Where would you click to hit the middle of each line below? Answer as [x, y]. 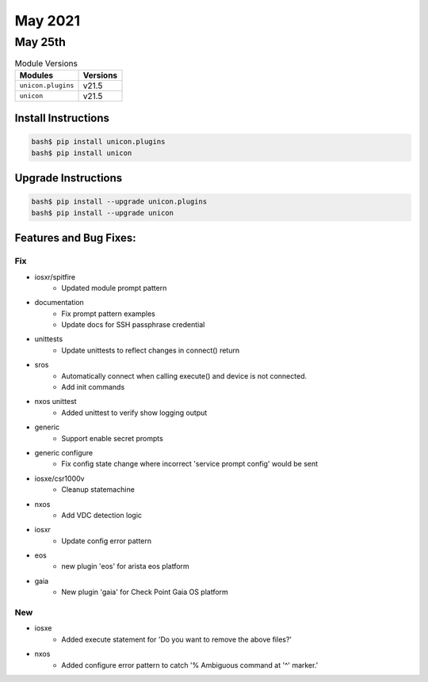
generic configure [64, 452]
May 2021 [48, 21]
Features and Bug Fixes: [75, 238]
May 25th [40, 42]
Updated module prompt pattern [114, 288]
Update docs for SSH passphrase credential [133, 325]
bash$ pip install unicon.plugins [98, 142]
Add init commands [93, 387]
